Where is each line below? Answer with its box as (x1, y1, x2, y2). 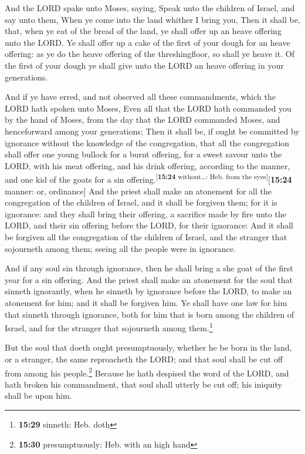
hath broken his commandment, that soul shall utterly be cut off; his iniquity (5, 378, 282, 390)
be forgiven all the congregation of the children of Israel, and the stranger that (5, 230, 287, 243)
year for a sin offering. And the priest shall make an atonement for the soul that (5, 273, 293, 285)
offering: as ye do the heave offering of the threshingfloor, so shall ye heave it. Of (5, 48, 294, 60)
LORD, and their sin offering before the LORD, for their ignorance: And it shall (5, 219, 293, 231)
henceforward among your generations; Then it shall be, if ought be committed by (5, 125, 300, 137)
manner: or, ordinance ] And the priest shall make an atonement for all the (5, 184, 272, 197)
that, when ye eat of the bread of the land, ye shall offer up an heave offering (5, 25, 282, 37)
